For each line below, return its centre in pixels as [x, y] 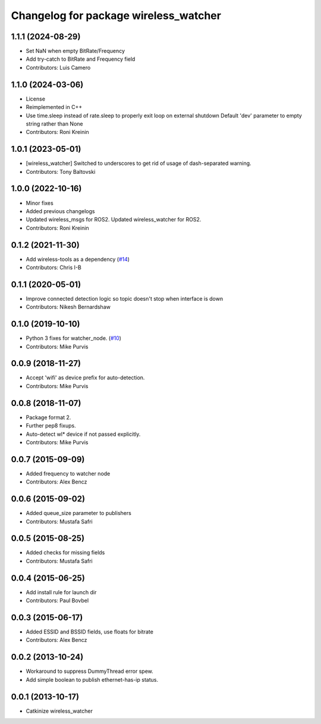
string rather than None [54, 124]
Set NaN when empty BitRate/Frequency [75, 51]
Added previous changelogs [60, 211]
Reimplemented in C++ [54, 107]
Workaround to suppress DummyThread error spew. [90, 671]
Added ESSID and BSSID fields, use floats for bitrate [90, 632]
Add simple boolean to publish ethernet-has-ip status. [92, 679]
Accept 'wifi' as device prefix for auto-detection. [85, 377]
